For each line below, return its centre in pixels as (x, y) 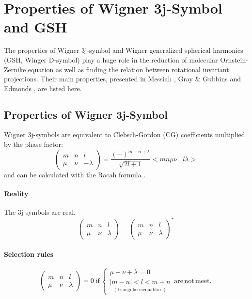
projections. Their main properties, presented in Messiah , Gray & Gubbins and (123, 79)
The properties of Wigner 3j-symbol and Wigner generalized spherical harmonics (124, 50)
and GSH (36, 27)
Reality (16, 193)
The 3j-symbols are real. (40, 212)
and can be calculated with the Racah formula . (75, 174)
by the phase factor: (33, 144)
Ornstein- (234, 59)
